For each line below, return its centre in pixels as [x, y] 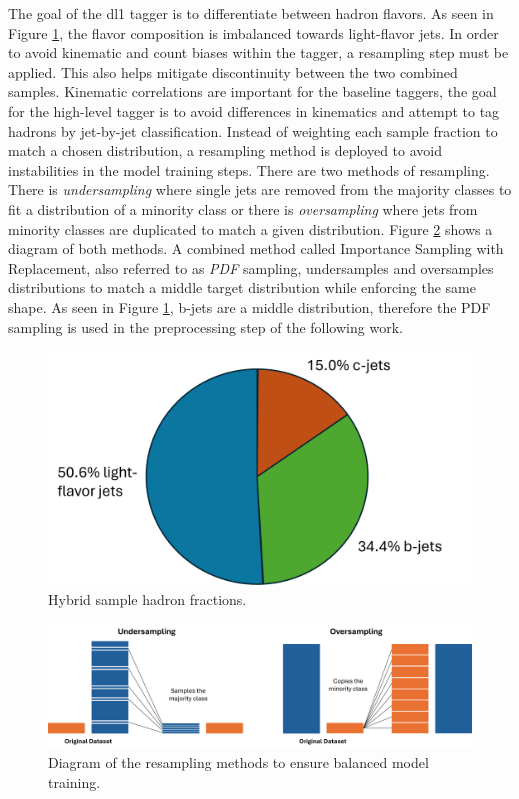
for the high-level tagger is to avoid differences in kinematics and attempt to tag [254, 110]
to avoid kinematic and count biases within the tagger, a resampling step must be [258, 52]
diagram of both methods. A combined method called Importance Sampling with [256, 248]
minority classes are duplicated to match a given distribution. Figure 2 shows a [250, 228]
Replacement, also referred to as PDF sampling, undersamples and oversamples [251, 267]
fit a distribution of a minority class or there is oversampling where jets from [243, 208]
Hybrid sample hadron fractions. [147, 599]
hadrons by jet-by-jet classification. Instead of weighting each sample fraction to [253, 130]
